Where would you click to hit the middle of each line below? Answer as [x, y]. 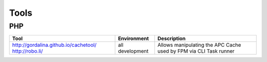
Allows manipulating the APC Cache [199, 45]
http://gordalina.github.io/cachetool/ [54, 45]
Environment [133, 38]
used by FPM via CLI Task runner [196, 51]
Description [172, 38]
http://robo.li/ [27, 51]
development [133, 51]
